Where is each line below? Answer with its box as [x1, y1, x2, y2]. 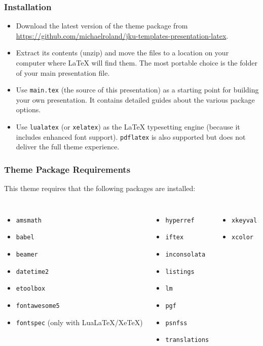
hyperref [165, 216, 195, 224]
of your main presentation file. [16, 67, 110, 78]
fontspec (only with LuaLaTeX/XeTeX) [16, 317, 143, 327]
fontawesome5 [16, 302, 60, 310]
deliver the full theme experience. [16, 141, 120, 152]
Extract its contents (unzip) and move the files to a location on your [16, 47, 229, 58]
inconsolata [165, 251, 206, 259]
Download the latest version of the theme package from [16, 20, 188, 31]
